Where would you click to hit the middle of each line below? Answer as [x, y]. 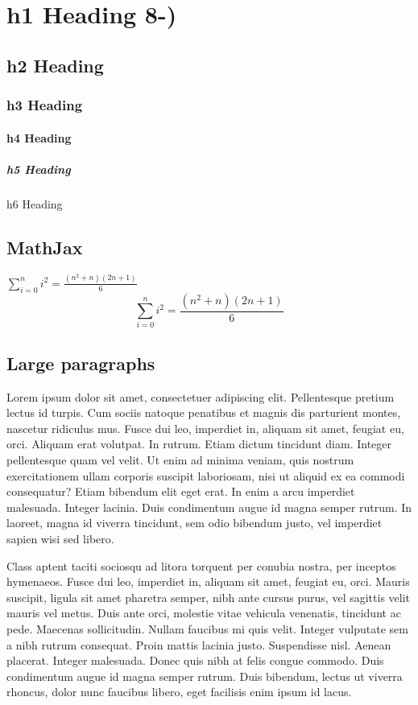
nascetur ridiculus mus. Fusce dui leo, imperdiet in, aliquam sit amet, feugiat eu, [205, 428]
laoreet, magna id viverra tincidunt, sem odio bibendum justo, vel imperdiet [195, 523]
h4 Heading [39, 137]
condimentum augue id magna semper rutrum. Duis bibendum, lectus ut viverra [205, 676]
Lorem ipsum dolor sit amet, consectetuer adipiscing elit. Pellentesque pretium [201, 396]
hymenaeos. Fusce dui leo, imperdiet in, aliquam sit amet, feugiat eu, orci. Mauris [208, 581]
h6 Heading [35, 203]
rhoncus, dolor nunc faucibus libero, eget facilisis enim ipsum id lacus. [179, 692]
